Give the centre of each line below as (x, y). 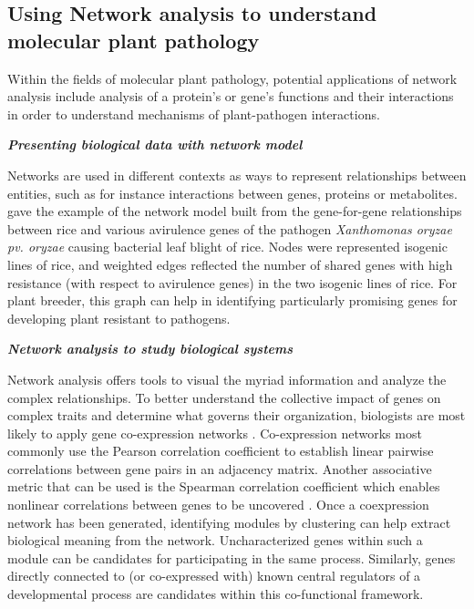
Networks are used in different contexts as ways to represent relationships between (237, 175)
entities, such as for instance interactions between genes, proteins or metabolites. (232, 193)
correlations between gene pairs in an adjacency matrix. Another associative (220, 468)
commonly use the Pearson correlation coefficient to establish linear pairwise (221, 451)
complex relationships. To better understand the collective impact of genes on (224, 397)
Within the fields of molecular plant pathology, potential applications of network (232, 78)
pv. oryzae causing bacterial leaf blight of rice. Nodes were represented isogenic (227, 247)
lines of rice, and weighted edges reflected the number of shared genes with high (230, 264)
